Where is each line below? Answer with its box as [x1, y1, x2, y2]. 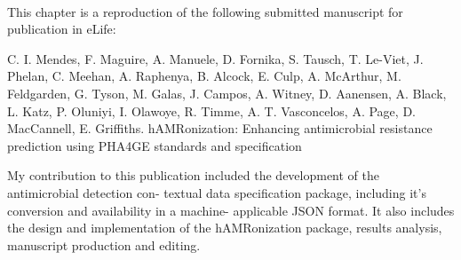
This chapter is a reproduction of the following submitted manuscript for [7, 2, 403, 20]
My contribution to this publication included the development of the [7, 166, 380, 185]
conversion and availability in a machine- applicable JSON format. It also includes [7, 201, 455, 219]
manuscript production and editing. [7, 235, 201, 254]
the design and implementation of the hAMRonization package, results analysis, [7, 218, 442, 237]
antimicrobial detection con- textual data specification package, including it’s [7, 183, 426, 201]
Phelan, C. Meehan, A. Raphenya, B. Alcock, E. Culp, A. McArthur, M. [7, 67, 401, 85]
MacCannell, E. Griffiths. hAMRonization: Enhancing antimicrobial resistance [7, 119, 433, 138]
